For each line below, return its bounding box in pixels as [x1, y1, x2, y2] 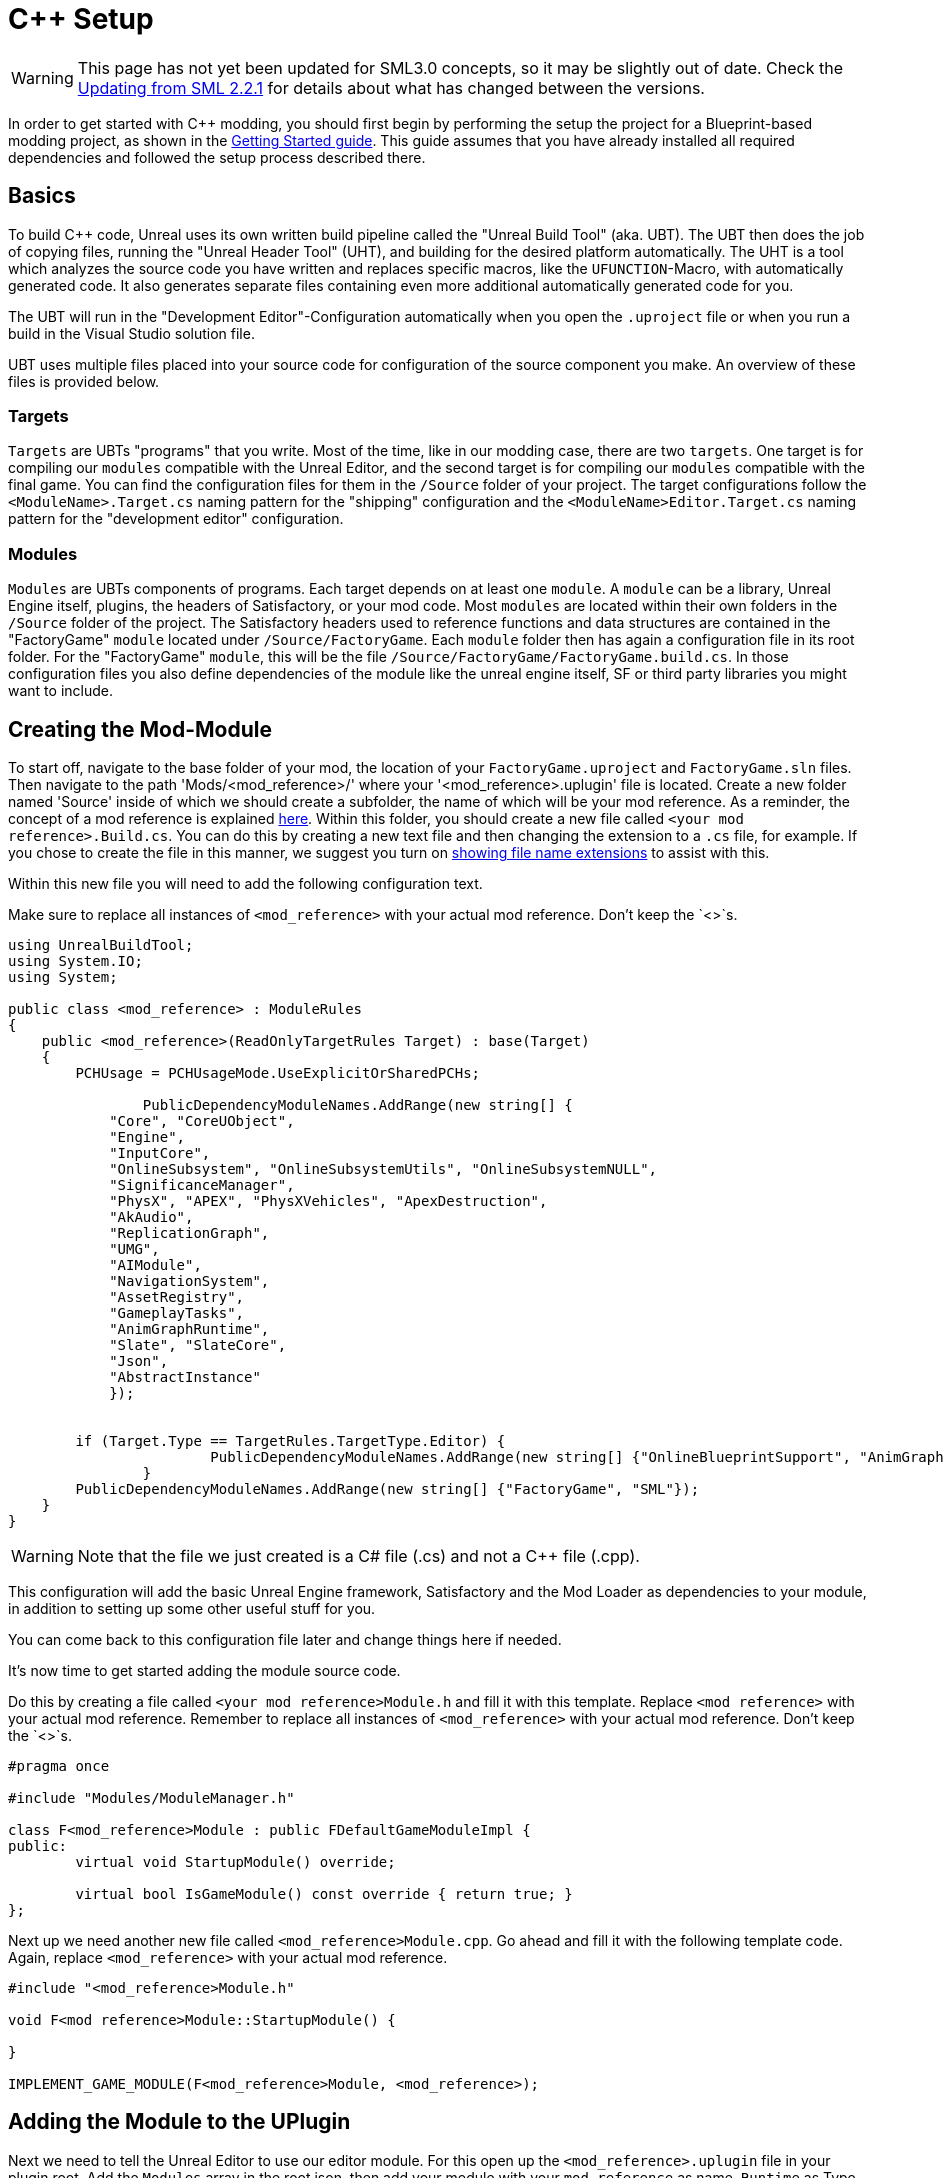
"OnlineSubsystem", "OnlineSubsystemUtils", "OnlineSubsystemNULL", [109, 1160, 658, 1177]
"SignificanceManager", [109, 1176, 295, 1193]
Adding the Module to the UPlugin [8, 2109, 351, 2135]
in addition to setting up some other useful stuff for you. [8, 1599, 376, 1617]
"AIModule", [109, 1256, 202, 1273]
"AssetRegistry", [109, 1288, 245, 1305]
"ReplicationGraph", [109, 1224, 270, 1241]
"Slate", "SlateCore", [109, 1336, 287, 1353]
